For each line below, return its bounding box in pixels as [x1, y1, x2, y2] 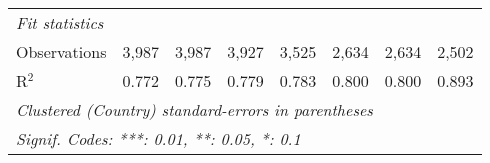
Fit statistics [16, 11, 104, 34]
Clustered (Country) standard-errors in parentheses [16, 98, 373, 121]
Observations [16, 40, 107, 63]
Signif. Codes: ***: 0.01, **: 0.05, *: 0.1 [16, 127, 301, 150]
